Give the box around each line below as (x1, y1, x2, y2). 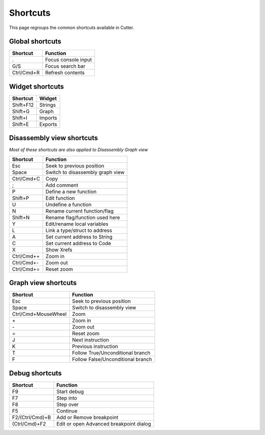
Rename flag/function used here (45, 214, 120, 221)
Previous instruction (72, 343, 119, 350)
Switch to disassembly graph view (45, 169, 125, 176)
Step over (56, 401, 79, 408)
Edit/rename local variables (45, 220, 108, 227)
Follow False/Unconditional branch (72, 356, 152, 363)
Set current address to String (45, 233, 113, 240)
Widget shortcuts (9, 82, 64, 91)
